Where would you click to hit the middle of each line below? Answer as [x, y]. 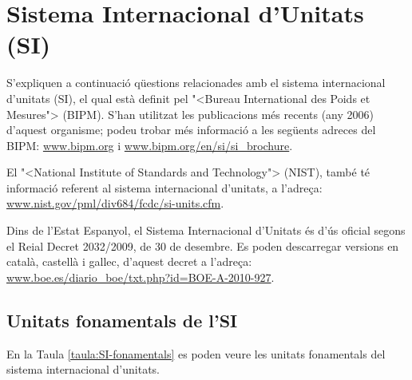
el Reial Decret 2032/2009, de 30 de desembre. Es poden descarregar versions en [203, 245]
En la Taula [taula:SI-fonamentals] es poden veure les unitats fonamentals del [196, 353]
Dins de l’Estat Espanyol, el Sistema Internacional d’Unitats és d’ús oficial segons [206, 230]
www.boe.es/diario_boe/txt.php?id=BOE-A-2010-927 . [141, 277]
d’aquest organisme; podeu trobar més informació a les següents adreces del [191, 130]
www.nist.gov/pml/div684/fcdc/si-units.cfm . [115, 203]
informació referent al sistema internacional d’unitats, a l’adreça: [164, 187]
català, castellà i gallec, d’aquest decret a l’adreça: [129, 261]
